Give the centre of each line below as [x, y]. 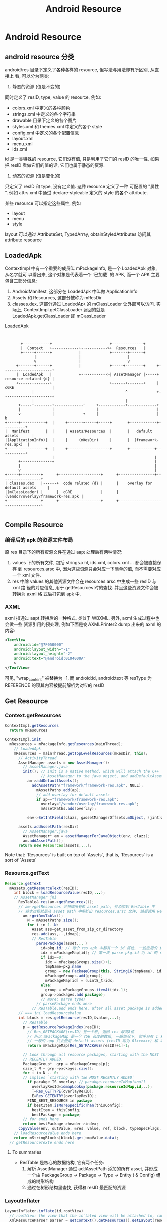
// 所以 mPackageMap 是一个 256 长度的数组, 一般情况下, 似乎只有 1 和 [95, 1036]
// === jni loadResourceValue [49, 1013]
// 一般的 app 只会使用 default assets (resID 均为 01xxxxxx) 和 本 [95, 1041]
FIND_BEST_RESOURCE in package [60, 1101]
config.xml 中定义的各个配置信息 [45, 133]
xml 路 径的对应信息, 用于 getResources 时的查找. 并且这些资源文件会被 [85, 587]
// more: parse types [63, 999]
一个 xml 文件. [27, 575]
